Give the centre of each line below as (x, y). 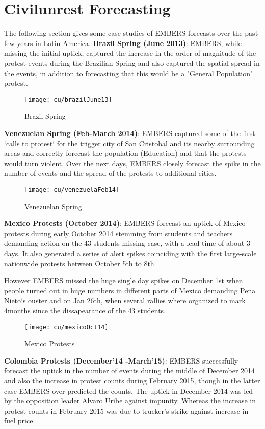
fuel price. (20, 421)
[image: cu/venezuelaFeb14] (72, 189)
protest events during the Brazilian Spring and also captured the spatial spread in (132, 63)
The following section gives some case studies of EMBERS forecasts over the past (131, 33)
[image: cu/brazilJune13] (68, 99)
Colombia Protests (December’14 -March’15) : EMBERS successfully (121, 360)
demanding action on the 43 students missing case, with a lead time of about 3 (127, 243)
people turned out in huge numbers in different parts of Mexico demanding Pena (130, 290)
